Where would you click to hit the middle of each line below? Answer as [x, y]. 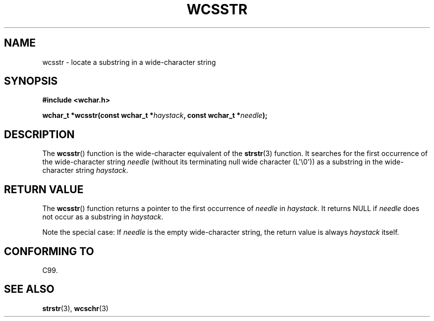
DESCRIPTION [39, 134]
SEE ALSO [29, 289]
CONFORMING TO [49, 251]
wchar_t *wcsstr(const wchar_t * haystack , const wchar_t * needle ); [155, 115]
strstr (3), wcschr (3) [75, 308]
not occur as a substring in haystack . [103, 217]
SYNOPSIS [31, 81]
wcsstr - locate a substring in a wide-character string [129, 62]
